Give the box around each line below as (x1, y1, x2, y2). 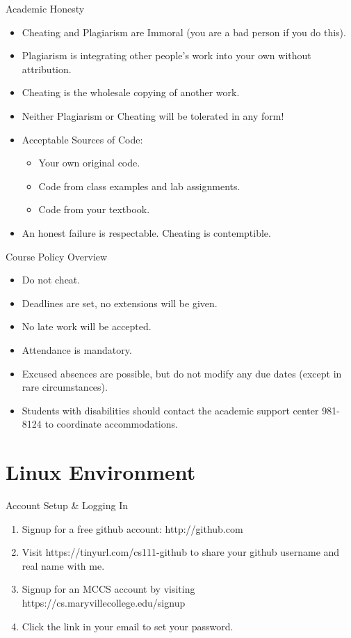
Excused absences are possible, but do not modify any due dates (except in (22, 366, 342, 380)
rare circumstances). (22, 380, 108, 394)
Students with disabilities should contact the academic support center (22, 403, 319, 417)
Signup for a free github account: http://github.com (22, 521, 243, 536)
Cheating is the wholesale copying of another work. (22, 85, 240, 100)
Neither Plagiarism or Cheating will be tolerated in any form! (22, 108, 284, 123)
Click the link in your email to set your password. (22, 618, 234, 633)
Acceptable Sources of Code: (22, 132, 143, 146)
